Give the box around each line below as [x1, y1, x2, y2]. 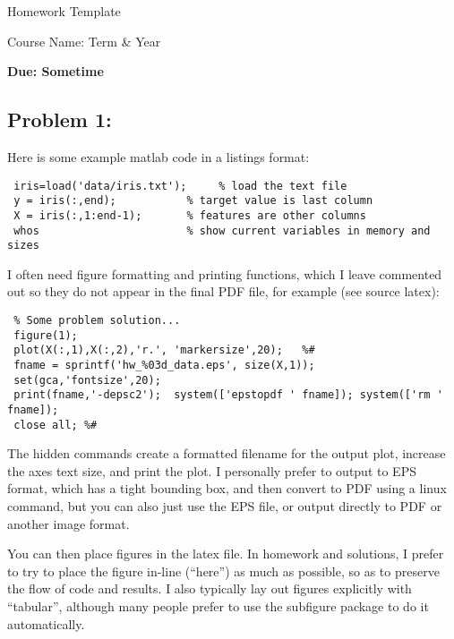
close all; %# [13, 418, 98, 431]
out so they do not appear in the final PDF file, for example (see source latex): [7, 282, 440, 301]
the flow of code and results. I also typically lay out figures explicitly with [7, 579, 412, 598]
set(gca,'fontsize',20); [13, 373, 161, 387]
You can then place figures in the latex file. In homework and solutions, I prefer [7, 544, 444, 563]
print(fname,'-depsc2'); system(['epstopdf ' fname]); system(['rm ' [13, 388, 443, 402]
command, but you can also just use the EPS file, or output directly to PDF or [7, 497, 442, 515]
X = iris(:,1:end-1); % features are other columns [13, 209, 366, 222]
